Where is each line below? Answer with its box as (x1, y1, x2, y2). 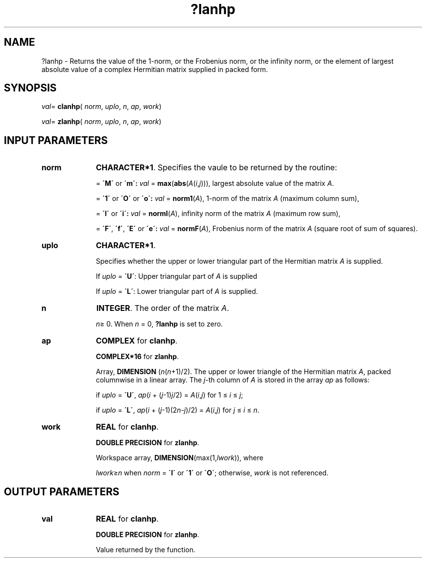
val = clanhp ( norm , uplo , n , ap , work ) (41, 102, 162, 111)
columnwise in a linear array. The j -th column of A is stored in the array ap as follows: (96, 376, 370, 384)
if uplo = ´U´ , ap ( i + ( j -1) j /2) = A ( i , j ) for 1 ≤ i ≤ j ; (96, 391, 243, 399)
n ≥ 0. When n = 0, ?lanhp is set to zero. (96, 320, 223, 328)
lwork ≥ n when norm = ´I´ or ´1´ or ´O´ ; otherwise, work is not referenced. (96, 469, 329, 477)
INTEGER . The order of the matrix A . (96, 303, 229, 313)
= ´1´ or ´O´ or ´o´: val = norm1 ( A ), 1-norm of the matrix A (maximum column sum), (96, 194, 359, 203)
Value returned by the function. (96, 545, 195, 554)
